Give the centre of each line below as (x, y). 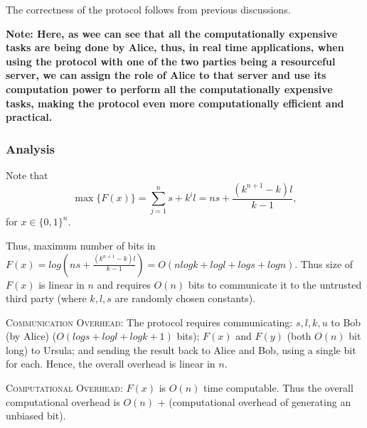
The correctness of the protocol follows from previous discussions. (148, 9)
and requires (124, 284)
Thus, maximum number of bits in (81, 245)
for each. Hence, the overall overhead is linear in (111, 364)
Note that (27, 175)
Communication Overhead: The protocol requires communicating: (149, 322)
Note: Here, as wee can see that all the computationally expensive (172, 33)
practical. (29, 117)
